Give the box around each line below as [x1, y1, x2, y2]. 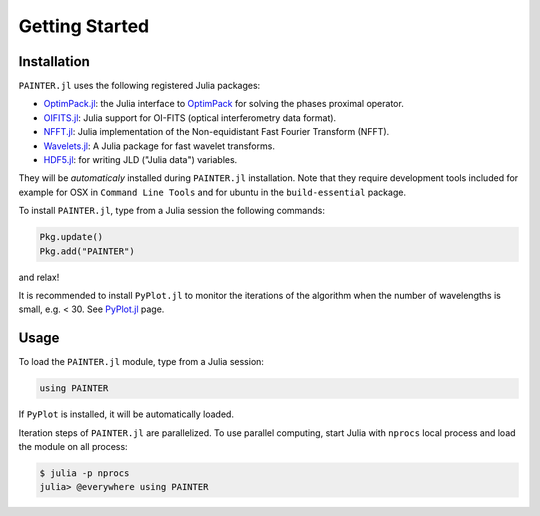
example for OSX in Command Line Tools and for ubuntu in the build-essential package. [18, 186, 407, 198]
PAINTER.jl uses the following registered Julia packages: [18, 80, 261, 92]
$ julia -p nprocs [39, 467, 130, 479]
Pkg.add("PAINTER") [39, 245, 135, 257]
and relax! [18, 271, 60, 283]
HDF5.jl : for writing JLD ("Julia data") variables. [43, 154, 238, 166]
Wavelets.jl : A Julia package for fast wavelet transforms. [43, 140, 275, 152]
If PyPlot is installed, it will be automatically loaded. [18, 408, 235, 420]
